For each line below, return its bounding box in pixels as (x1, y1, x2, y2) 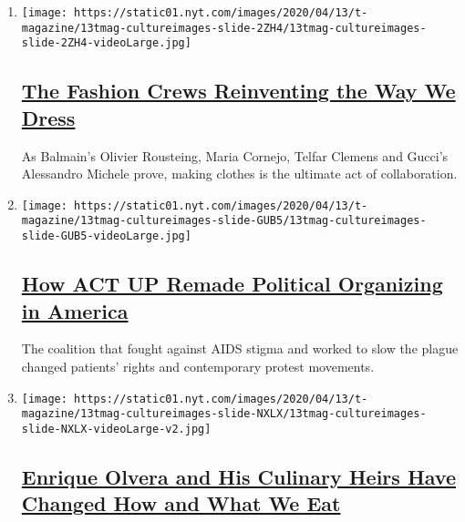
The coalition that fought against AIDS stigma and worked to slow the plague (21, 339, 459, 358)
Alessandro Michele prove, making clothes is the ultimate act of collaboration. (21, 164, 458, 183)
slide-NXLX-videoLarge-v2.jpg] (21, 422, 212, 435)
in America (21, 296, 129, 324)
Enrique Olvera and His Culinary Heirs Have (21, 462, 457, 490)
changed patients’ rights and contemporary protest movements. (21, 356, 375, 375)
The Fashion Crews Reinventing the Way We (21, 77, 456, 105)
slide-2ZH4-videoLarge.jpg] (21, 36, 191, 50)
